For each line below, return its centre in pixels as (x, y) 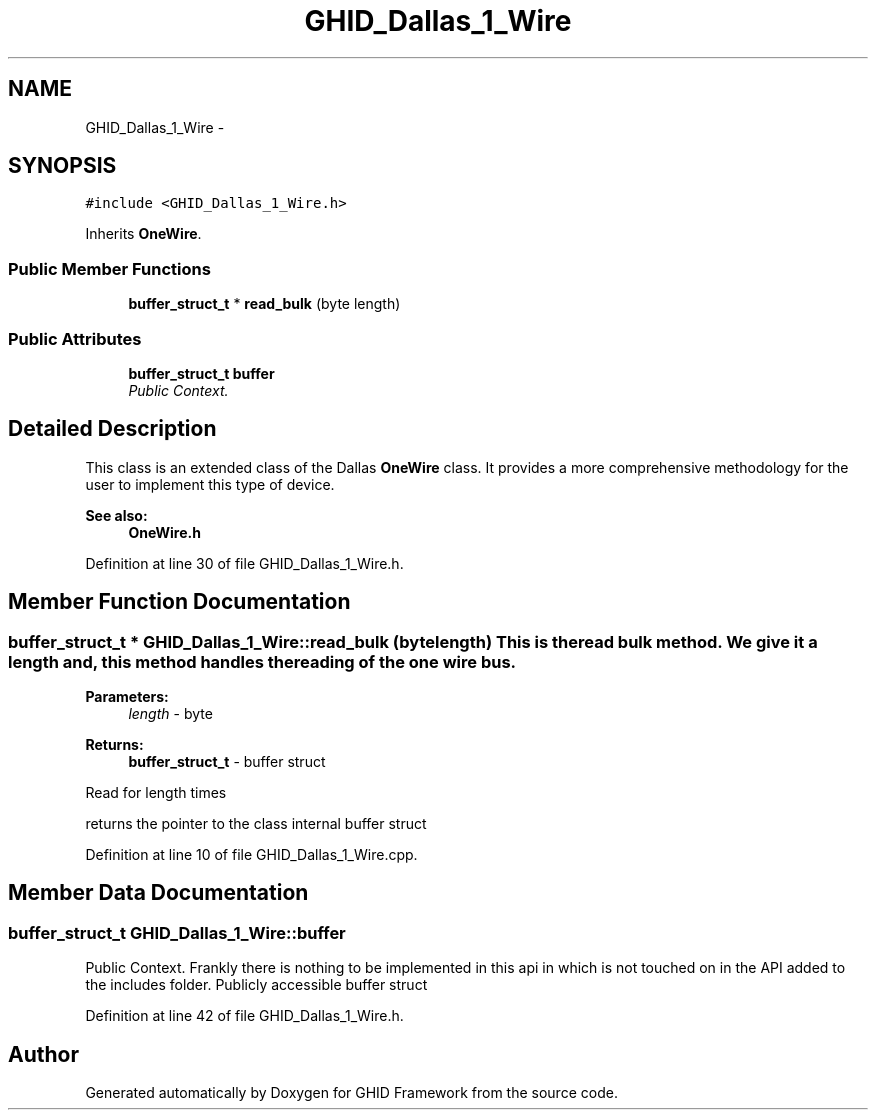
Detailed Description (112, 429)
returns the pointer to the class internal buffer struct (256, 823)
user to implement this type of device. (210, 484)
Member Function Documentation (179, 602)
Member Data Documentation (158, 893)
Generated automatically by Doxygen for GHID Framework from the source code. (351, 1093)
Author (43, 1054)
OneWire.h (164, 532)
